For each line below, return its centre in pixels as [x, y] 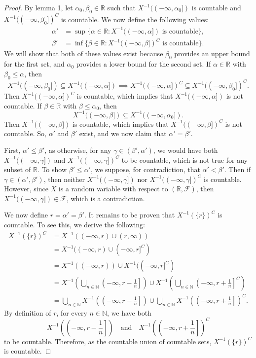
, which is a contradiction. [106, 198]
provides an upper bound [212, 54]
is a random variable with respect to [113, 189]
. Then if [238, 169]
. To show [52, 169]
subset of [18, 169]
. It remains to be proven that [129, 215]
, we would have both [185, 150]
